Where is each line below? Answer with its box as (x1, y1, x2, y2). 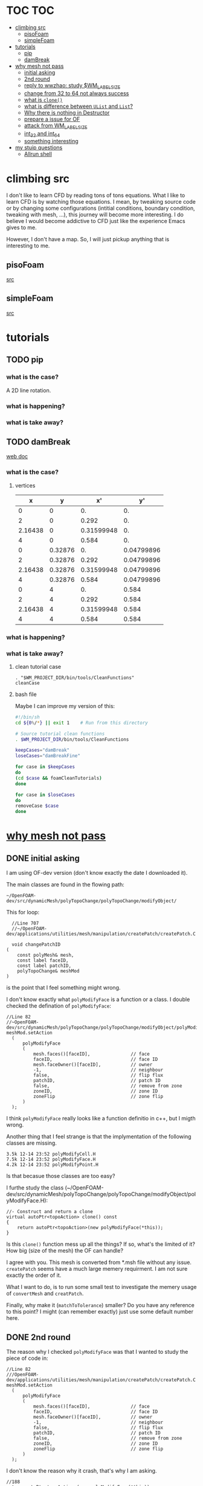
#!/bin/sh (14, 714, 40, 720)
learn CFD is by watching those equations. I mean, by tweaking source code (6, 198, 196, 206)
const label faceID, (17, 957, 69, 964)
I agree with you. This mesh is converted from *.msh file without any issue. (6, 1259, 192, 1266)
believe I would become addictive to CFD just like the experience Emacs (6, 218, 185, 225)
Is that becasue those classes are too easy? (6, 1173, 115, 1180)
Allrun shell (24, 150, 53, 158)
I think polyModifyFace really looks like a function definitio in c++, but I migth (6, 1115, 196, 1122)
